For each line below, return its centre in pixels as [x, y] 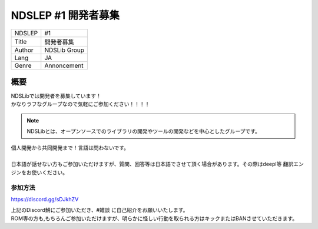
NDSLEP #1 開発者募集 [65, 15]
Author [24, 50]
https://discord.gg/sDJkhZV [45, 199]
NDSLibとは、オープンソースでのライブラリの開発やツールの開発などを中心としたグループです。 [143, 131]
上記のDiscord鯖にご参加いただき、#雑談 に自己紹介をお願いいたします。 [100, 210]
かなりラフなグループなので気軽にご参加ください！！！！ [80, 104]
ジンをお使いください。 [39, 172]
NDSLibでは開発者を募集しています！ [56, 96]
